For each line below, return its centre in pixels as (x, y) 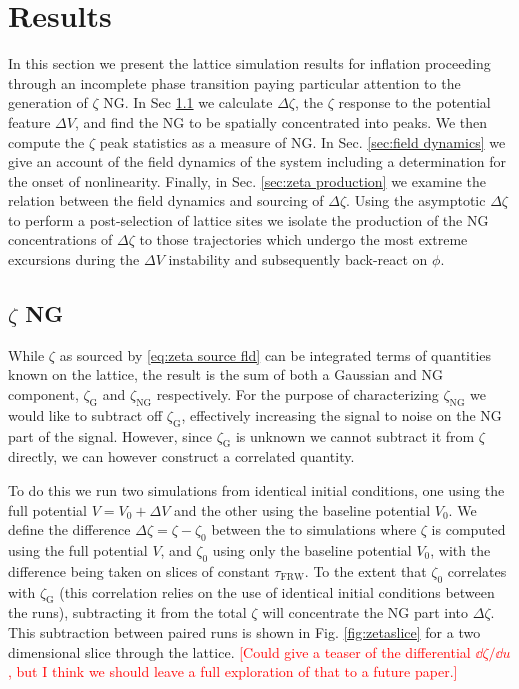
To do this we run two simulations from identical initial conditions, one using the (256, 490)
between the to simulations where (314, 529)
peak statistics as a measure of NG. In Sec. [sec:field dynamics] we (302, 141)
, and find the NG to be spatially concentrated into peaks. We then (281, 121)
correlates (477, 570)
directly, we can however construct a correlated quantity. (181, 456)
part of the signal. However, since (110, 435)
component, (43, 394)
